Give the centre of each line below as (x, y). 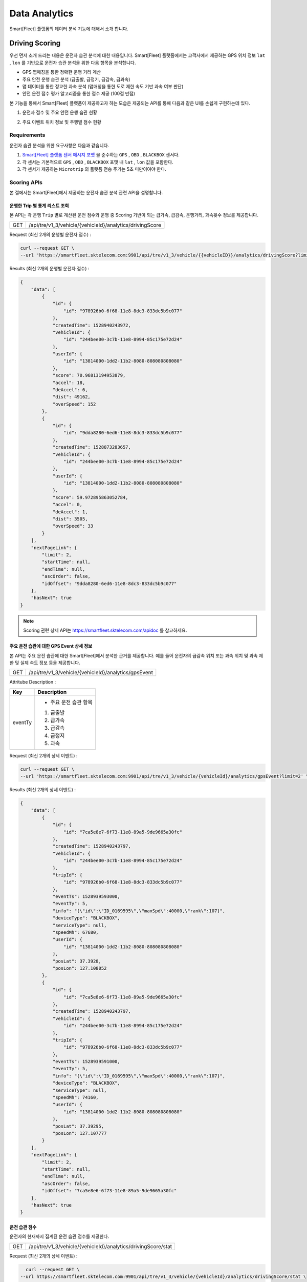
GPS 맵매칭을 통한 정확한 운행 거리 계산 (62, 72)
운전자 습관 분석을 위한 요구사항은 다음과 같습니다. (59, 145)
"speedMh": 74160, (76, 1098)
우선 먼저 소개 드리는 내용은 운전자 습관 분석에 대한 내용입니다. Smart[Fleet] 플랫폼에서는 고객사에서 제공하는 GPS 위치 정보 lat (137, 55)
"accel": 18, (69, 383)
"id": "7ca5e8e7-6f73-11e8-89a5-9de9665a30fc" (123, 832)
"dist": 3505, (70, 519)
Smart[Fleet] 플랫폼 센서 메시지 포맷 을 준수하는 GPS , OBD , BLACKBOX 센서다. (101, 155)
